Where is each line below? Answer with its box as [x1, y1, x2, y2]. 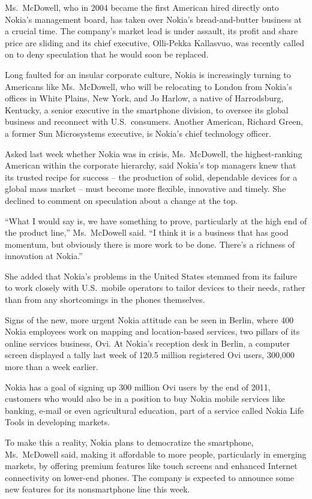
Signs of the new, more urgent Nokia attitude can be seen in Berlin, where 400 [5, 313, 294, 326]
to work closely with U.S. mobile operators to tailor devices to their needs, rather [5, 281, 305, 294]
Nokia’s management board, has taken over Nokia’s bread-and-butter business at [5, 13, 302, 25]
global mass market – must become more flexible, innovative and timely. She [5, 182, 286, 195]
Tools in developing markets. [5, 416, 110, 428]
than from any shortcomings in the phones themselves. [5, 293, 205, 306]
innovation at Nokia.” [5, 249, 83, 262]
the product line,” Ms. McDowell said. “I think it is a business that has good [5, 226, 289, 239]
